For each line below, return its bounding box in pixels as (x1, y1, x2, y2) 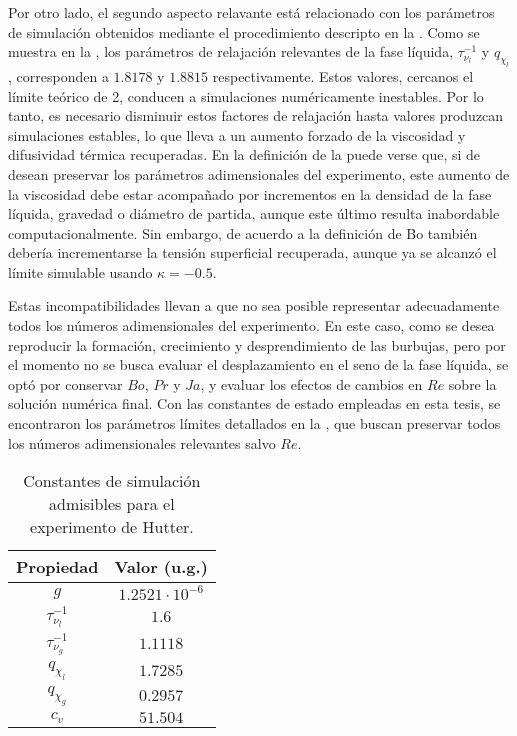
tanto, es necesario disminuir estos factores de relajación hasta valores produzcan (8, 105, 504, 126)
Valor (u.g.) (114, 555, 208, 579)
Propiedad (16, 555, 99, 579)
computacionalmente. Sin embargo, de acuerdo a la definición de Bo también (8, 222, 478, 243)
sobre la (448, 373, 497, 394)
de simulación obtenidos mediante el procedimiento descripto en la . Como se (8, 21, 480, 42)
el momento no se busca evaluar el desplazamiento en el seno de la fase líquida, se (8, 354, 509, 375)
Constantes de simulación (23, 469, 201, 493)
